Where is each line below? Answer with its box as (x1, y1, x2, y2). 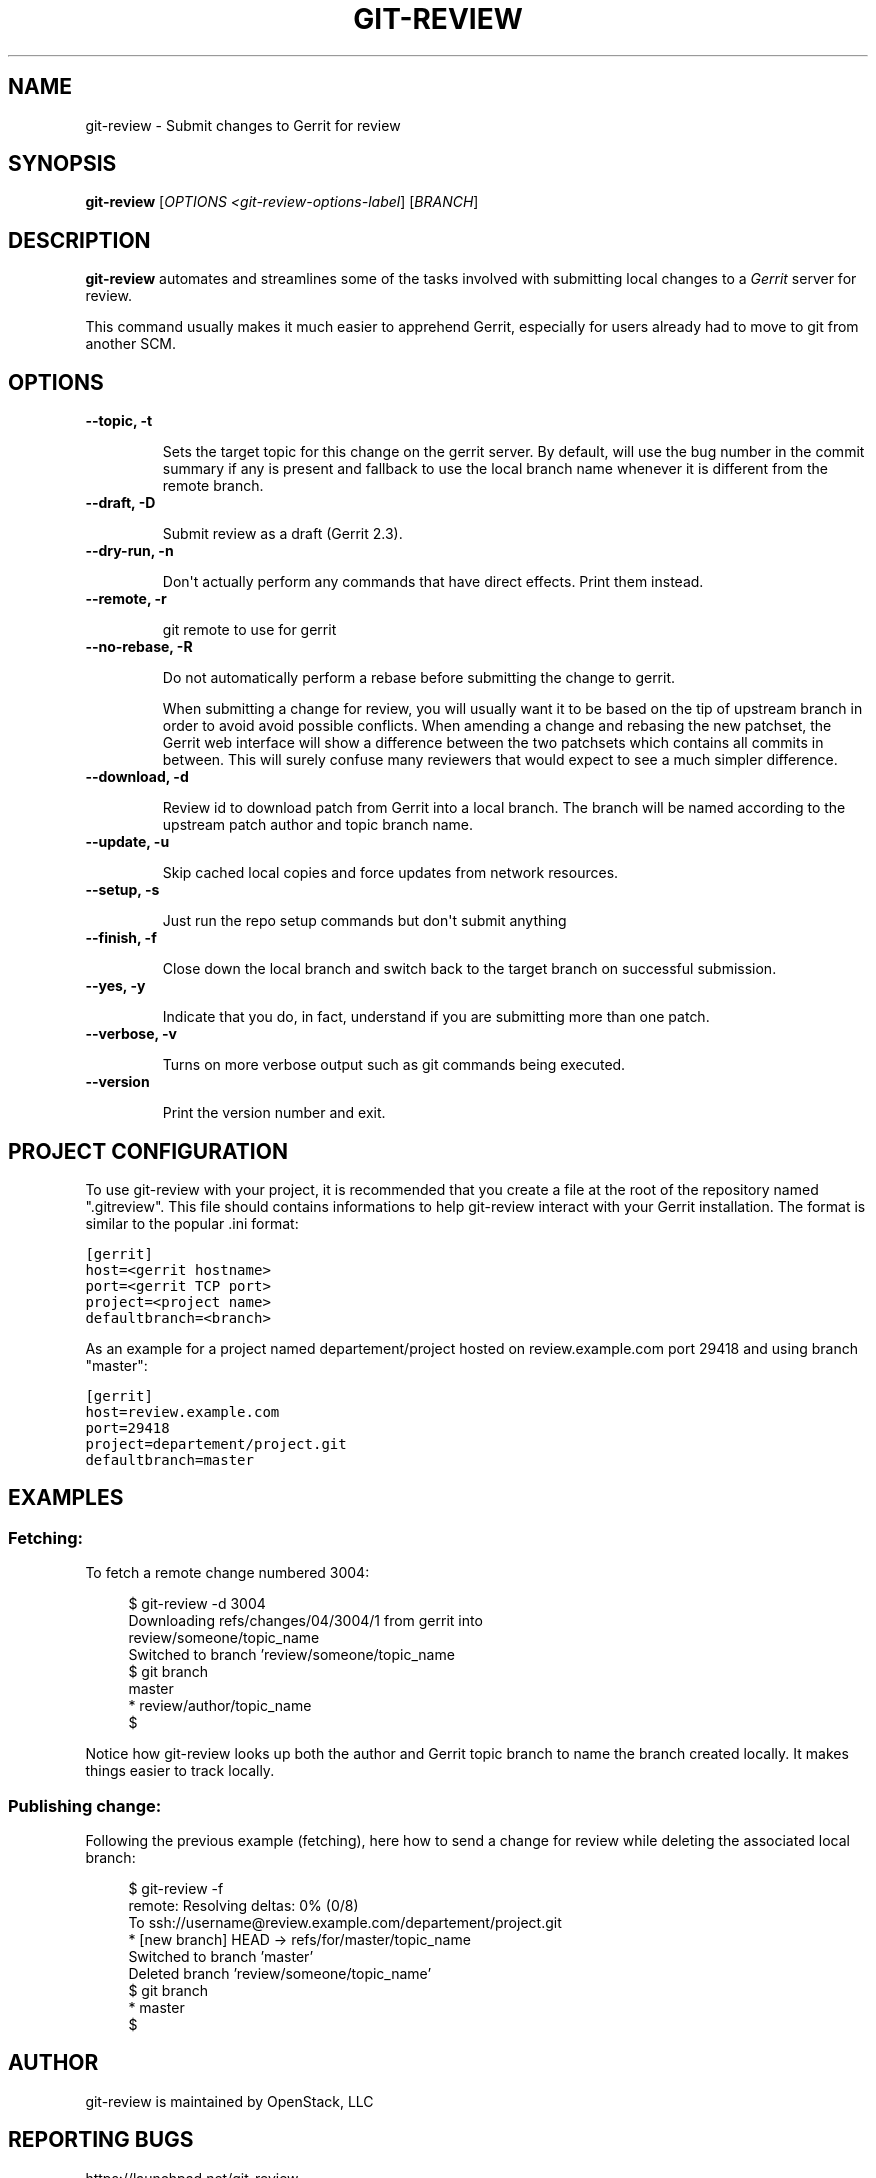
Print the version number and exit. (162, 1104, 386, 1122)
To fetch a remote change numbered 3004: (85, 1564, 370, 1582)
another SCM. (85, 335, 177, 353)
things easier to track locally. (85, 1762, 275, 1780)
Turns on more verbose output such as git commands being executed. (162, 1056, 626, 1074)
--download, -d (85, 768, 189, 786)
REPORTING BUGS (8, 2127, 194, 2153)
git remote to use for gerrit (162, 621, 337, 639)
